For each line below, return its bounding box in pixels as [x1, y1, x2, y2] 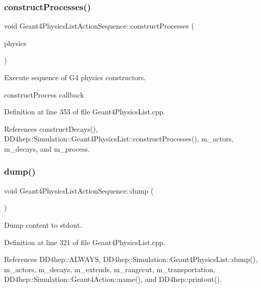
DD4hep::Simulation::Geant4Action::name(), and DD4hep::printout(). [4, 274, 222, 284]
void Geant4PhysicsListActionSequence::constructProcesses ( [4, 20, 194, 31]
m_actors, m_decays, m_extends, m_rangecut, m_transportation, [4, 263, 216, 274]
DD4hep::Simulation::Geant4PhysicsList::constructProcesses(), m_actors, [4, 133, 234, 144]
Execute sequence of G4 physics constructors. [4, 72, 146, 82]
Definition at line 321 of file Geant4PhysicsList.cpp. [4, 236, 165, 247]
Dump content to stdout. [4, 219, 82, 230]
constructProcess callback [4, 89, 84, 100]
